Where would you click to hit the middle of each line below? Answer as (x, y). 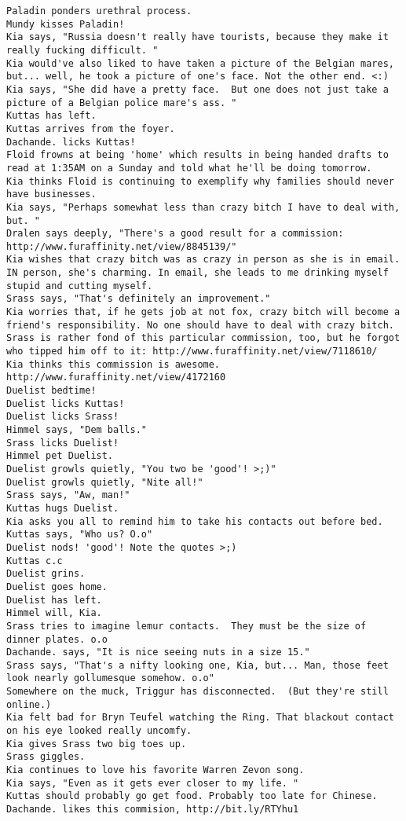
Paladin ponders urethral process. (99, 11)
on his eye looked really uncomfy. (99, 731)
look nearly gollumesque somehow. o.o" (110, 678)
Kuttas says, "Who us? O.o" (80, 535)
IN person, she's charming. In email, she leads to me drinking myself (198, 273)
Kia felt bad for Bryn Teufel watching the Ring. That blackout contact (200, 718)
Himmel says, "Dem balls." (77, 430)
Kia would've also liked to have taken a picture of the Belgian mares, (200, 63)
